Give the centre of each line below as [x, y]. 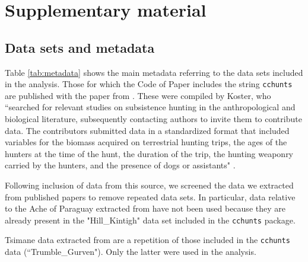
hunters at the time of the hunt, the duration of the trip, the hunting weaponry [149, 153]
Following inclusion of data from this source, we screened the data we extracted [149, 185]
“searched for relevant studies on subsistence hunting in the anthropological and [150, 107]
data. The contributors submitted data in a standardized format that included [147, 130]
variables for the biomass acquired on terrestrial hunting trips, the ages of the [146, 142]
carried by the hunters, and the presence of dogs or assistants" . [120, 165]
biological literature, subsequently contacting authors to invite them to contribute [153, 119]
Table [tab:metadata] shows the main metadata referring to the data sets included [154, 72]
